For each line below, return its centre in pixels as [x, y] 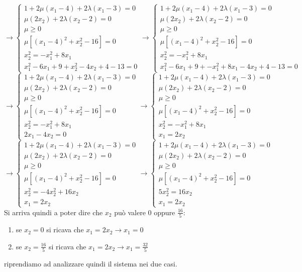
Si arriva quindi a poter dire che [54, 212]
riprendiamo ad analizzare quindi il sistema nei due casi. [91, 264]
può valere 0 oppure [145, 212]
